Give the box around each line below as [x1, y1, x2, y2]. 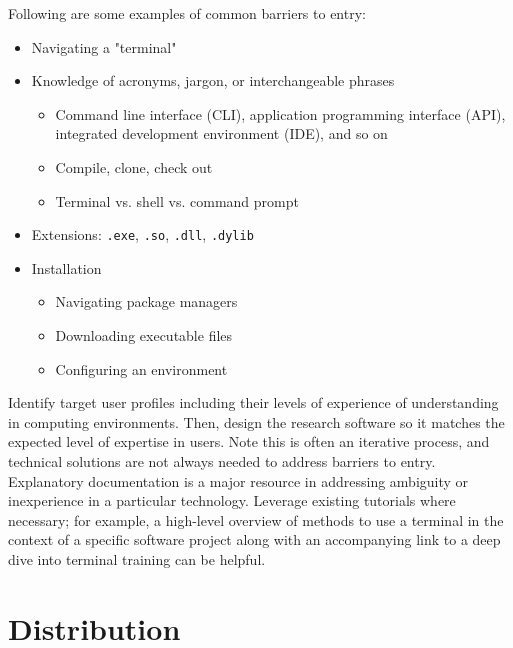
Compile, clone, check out [55, 156, 213, 177]
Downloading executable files [55, 325, 233, 345]
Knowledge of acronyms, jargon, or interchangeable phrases [31, 70, 395, 91]
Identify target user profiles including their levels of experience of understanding [8, 392, 499, 413]
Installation [31, 257, 102, 278]
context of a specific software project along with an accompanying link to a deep [8, 529, 501, 550]
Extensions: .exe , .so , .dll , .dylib [31, 224, 254, 245]
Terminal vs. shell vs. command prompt [55, 190, 299, 211]
